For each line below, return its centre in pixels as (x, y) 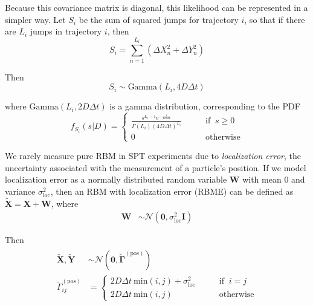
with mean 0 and (274, 179)
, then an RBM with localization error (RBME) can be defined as (172, 191)
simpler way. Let (35, 19)
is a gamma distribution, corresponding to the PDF (205, 106)
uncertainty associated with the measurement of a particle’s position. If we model (156, 167)
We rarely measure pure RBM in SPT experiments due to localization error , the (153, 156)
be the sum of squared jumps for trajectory (159, 19)
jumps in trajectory (66, 31)
